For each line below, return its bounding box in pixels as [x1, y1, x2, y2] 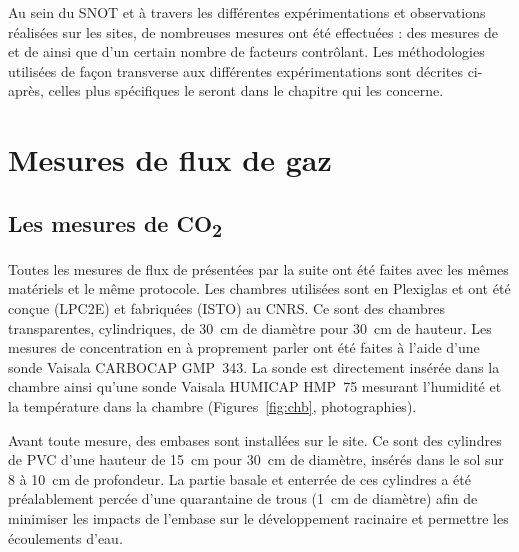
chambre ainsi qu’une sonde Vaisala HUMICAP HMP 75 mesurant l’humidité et [8, 376, 502, 397]
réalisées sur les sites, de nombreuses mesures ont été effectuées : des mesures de [8, 21, 498, 42]
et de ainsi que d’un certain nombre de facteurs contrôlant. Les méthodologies [8, 41, 485, 62]
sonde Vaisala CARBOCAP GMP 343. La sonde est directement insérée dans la [8, 356, 500, 377]
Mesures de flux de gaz [8, 139, 332, 180]
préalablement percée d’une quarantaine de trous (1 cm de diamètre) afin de [8, 488, 478, 509]
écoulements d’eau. [8, 527, 123, 548]
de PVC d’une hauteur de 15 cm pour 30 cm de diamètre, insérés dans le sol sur [8, 449, 504, 470]
